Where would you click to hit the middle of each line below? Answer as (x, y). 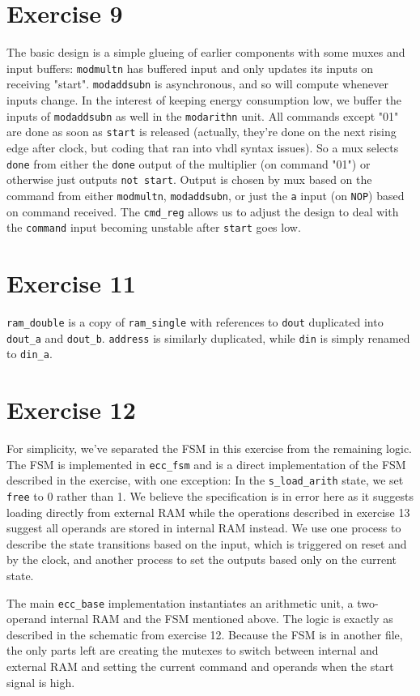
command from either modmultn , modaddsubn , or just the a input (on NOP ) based (206, 195)
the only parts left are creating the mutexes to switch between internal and (193, 650)
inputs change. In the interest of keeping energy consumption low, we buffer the (204, 100)
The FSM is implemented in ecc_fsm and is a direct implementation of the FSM (206, 464)
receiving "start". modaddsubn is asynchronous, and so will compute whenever (197, 84)
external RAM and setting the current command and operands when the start (200, 666)
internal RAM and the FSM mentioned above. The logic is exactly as (222, 619)
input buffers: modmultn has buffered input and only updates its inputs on (190, 68)
